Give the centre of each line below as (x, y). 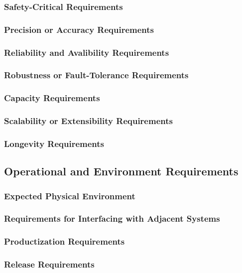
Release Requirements (49, 264)
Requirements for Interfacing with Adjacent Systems (112, 218)
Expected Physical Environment (70, 196)
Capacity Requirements (52, 98)
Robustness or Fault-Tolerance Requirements (96, 75)
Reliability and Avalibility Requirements (87, 52)
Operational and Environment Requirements (121, 171)
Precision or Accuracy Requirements (79, 29)
